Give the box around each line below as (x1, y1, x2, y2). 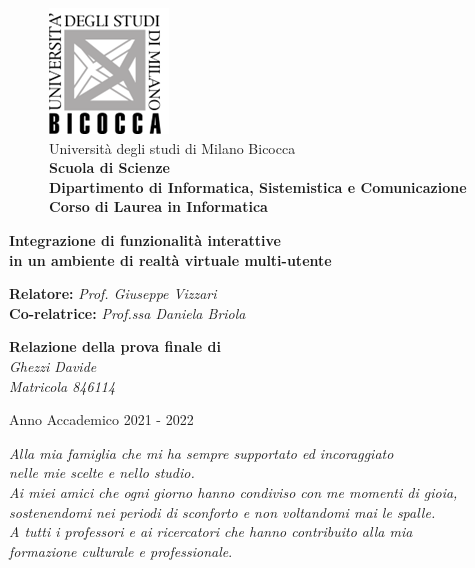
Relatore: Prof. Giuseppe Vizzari (9, 283, 217, 304)
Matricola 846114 (9, 375, 116, 396)
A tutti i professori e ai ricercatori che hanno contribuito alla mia (9, 521, 413, 542)
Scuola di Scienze (49, 157, 170, 178)
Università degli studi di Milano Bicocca (49, 137, 296, 158)
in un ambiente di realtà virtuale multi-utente (9, 249, 332, 270)
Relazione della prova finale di (9, 336, 221, 357)
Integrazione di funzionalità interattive (9, 229, 281, 250)
